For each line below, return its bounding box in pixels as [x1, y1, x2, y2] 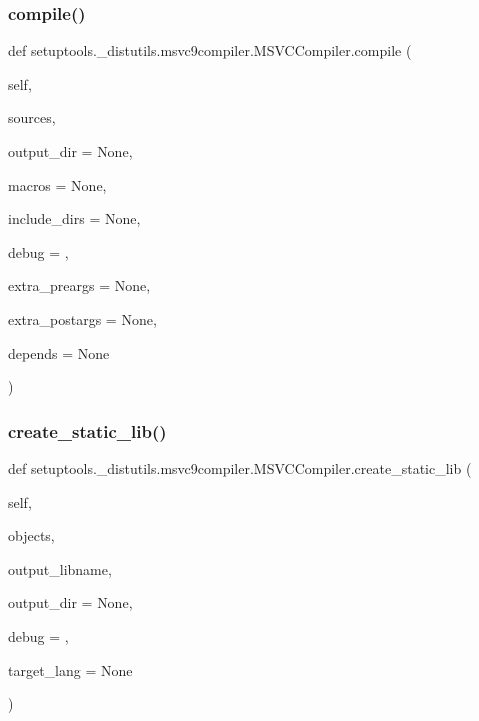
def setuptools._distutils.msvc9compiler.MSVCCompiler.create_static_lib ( [8, 457, 472, 478]
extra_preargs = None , [8, 275, 151, 296]
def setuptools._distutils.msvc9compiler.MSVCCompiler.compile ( [8, 40, 412, 61]
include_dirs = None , [8, 208, 141, 229]
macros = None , [8, 174, 107, 195]
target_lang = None [8, 659, 133, 680]
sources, [8, 107, 56, 128]
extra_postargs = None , [8, 308, 157, 329]
